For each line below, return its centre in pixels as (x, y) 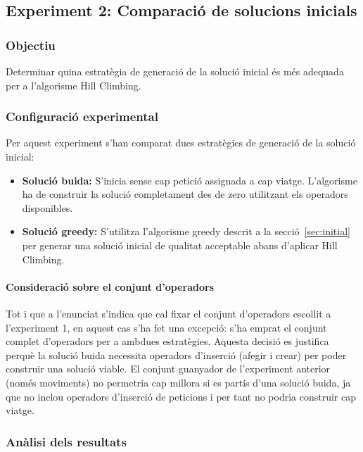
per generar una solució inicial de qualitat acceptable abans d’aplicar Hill (180, 245)
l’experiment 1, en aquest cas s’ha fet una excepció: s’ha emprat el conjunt (166, 327)
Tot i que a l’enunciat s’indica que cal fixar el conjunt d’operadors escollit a (168, 313)
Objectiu (31, 45)
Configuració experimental (82, 117)
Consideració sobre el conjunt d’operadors (110, 286)
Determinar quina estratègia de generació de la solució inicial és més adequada (175, 71)
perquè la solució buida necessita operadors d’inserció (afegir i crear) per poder (176, 354)
